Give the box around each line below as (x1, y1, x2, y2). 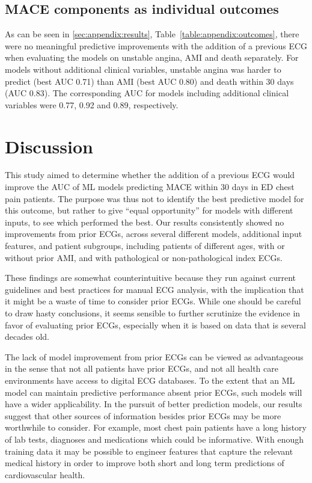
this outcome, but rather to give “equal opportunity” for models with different (5, 204, 293, 217)
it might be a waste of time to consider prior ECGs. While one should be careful (5, 295, 301, 307)
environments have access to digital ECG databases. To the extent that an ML (5, 374, 295, 386)
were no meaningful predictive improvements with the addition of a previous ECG (5, 39, 308, 52)
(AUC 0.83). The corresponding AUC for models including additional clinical (5, 87, 289, 99)
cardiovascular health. (5, 468, 85, 481)
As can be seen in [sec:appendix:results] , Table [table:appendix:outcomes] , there (5, 28, 299, 40)
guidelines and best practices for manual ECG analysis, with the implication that (5, 283, 304, 295)
